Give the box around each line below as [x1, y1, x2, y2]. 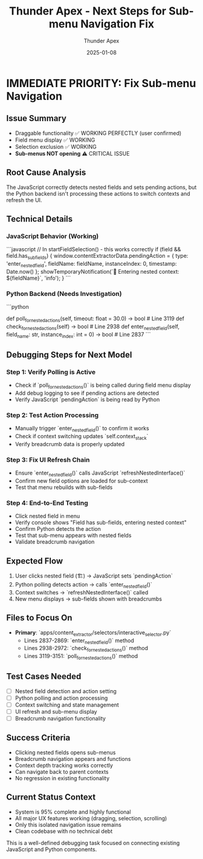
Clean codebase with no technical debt [14, 828, 113, 835]
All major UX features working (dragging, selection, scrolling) [14, 814, 167, 821]
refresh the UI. [6, 196, 42, 203]
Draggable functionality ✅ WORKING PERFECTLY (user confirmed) [14, 129, 182, 137]
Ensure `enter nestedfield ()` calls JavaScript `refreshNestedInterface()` [14, 469, 185, 478]
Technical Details [6, 214, 73, 224]
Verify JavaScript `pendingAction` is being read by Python [14, 396, 160, 403]
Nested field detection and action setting [14, 687, 117, 694]
